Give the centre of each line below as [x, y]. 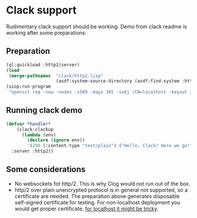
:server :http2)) [33, 151]
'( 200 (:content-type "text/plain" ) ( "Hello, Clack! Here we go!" [110, 146]
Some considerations [46, 170]
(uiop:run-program [28, 87]
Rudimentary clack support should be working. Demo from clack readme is [97, 26]
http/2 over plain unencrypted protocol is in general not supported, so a [101, 190]
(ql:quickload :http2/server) [43, 65]
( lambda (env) [39, 135]
